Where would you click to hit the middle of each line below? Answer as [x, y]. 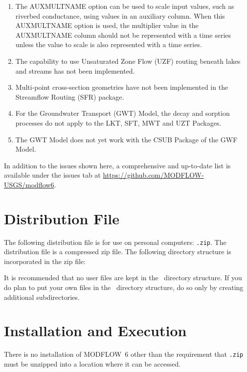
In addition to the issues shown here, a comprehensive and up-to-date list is [117, 165]
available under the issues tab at [52, 175]
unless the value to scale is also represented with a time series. [109, 44]
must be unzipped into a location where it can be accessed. [92, 364]
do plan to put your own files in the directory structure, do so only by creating [124, 287]
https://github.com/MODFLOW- [153, 175]
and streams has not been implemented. [75, 70]
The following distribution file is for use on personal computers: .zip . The [115, 242]
